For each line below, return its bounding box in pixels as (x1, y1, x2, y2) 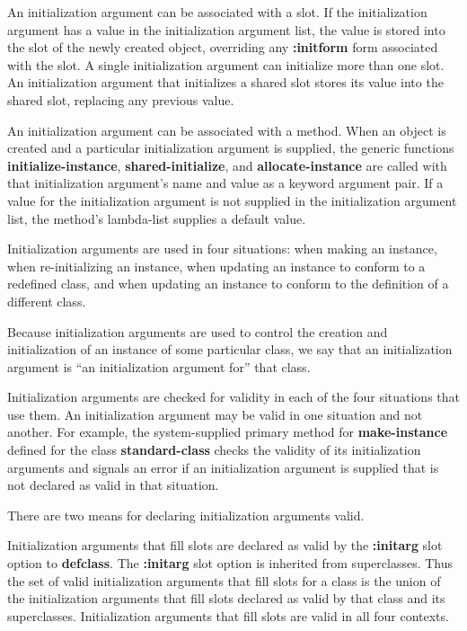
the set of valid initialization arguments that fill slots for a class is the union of (7, 571, 441, 590)
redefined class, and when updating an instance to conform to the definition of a (7, 274, 449, 293)
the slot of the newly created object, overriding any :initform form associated (7, 38, 438, 57)
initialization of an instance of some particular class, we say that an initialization (7, 340, 453, 359)
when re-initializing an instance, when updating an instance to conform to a (7, 256, 426, 275)
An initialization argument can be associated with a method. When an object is (7, 120, 446, 139)
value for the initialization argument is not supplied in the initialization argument (7, 191, 457, 209)
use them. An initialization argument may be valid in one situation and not (7, 404, 423, 423)
